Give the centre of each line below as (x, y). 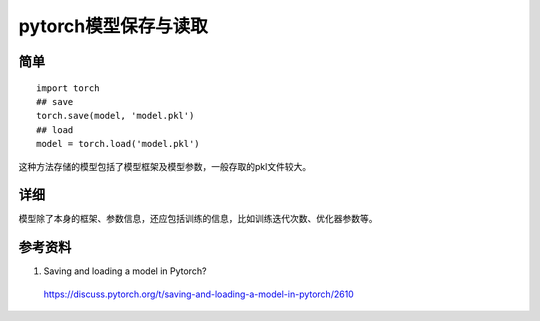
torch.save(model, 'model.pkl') (115, 116)
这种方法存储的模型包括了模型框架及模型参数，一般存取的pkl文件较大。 (165, 166)
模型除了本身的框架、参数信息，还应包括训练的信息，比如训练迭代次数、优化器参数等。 (198, 219)
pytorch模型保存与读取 (113, 26)
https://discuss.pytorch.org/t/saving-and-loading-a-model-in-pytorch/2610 (198, 294)
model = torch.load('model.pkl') (118, 144)
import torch (68, 88)
